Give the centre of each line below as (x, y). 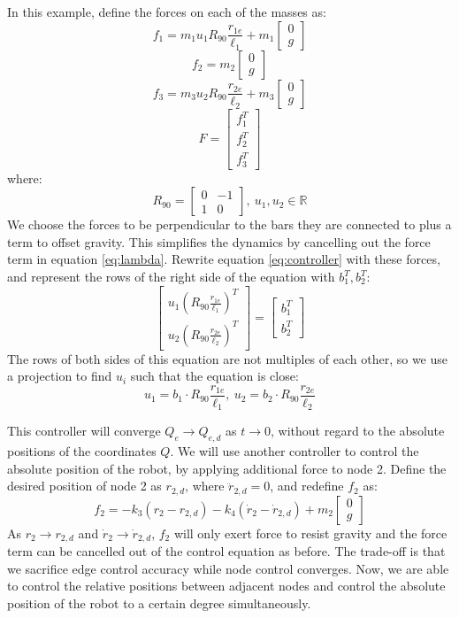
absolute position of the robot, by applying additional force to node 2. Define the (227, 468)
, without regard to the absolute (358, 431)
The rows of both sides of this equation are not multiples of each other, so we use (227, 358)
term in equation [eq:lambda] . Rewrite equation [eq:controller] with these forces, (224, 259)
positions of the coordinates (82, 451)
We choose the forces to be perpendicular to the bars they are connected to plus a (229, 224)
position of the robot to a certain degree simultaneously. (159, 603)
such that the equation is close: (214, 376)
